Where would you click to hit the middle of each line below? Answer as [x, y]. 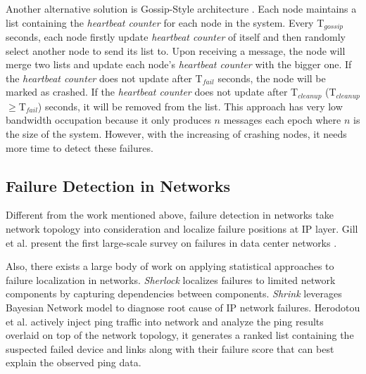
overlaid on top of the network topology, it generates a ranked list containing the [180, 335]
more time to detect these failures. [80, 147]
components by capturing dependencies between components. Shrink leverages [174, 294]
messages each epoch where [282, 120]
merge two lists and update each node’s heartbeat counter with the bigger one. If [179, 64]
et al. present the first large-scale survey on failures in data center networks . [171, 242]
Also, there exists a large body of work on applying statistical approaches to [170, 266]
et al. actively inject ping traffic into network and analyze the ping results [165, 321]
